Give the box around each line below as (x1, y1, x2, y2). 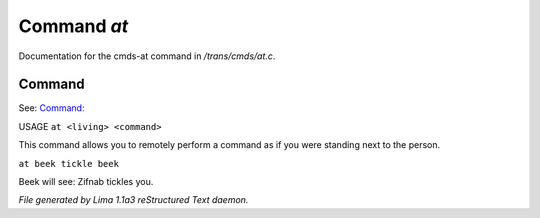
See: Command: (18, 102, 85, 114)
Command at (18, 15, 129, 37)
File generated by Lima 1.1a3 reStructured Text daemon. (18, 194, 249, 206)
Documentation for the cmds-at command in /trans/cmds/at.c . (18, 50, 276, 62)
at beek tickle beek (18, 158, 120, 169)
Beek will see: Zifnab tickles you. (18, 176, 154, 188)
